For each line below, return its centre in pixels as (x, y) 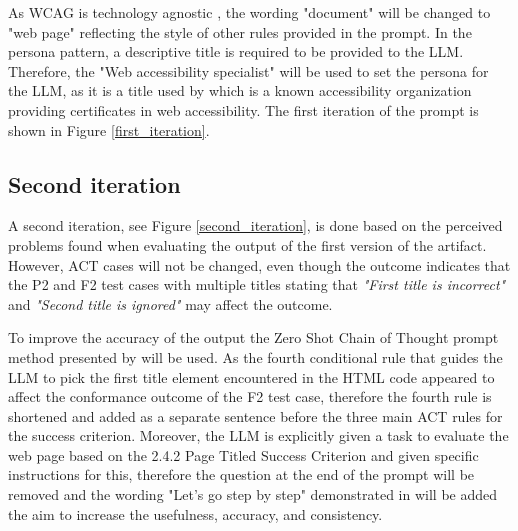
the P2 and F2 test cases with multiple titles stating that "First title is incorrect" (257, 284)
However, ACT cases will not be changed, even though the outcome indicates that (259, 264)
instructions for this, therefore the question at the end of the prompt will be (241, 474)
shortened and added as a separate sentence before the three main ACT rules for (255, 415)
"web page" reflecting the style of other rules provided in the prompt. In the (240, 31)
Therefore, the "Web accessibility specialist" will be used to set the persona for (248, 70)
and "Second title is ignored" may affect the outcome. (170, 303)
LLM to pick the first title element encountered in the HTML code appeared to (251, 376)
